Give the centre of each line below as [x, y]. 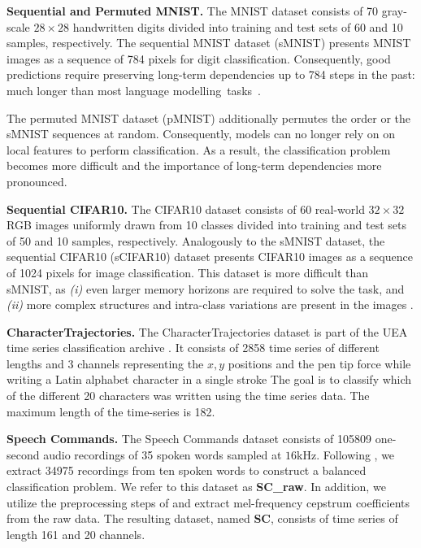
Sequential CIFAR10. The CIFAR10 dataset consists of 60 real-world [186, 209]
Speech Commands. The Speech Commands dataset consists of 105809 [189, 439]
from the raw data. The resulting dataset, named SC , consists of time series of [202, 518]
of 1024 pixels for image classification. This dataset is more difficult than [188, 272]
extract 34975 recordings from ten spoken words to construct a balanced [187, 470]
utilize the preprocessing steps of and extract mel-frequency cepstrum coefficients [208, 502]
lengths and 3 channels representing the [105, 363]
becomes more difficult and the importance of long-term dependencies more [194, 165]
